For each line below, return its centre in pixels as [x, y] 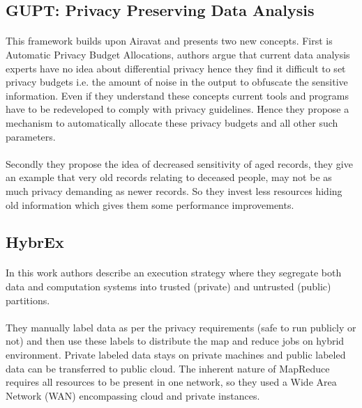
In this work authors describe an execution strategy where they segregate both [174, 273]
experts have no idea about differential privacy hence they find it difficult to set [176, 68]
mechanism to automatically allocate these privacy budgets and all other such [172, 122]
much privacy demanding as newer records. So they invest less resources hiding [174, 190]
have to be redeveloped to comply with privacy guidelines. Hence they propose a [178, 109]
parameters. [31, 136]
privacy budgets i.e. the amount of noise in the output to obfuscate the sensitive [177, 82]
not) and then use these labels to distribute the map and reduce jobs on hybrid [175, 341]
